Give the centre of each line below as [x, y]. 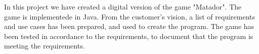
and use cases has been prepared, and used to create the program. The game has [129, 26]
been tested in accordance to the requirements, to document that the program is [129, 36]
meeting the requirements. [45, 46]
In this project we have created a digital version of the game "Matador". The [123, 6]
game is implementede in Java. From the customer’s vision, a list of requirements [130, 16]
